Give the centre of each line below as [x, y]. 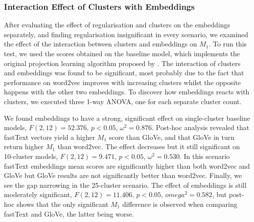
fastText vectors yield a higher [50, 137]
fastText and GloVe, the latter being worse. [69, 213]
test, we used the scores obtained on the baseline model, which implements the [122, 53]
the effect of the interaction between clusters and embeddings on [101, 44]
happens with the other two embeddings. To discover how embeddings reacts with [127, 92]
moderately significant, [38, 194]
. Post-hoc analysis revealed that [201, 127]
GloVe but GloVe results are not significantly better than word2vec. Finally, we [123, 175]
